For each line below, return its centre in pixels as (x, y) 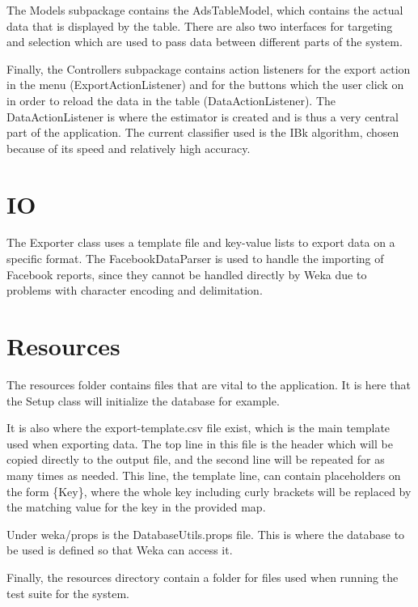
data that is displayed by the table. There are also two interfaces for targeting (200, 25)
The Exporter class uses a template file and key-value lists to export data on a (201, 242)
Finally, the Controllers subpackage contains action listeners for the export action (209, 68)
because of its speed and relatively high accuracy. (129, 148)
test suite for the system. (68, 593)
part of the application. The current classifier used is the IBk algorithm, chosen (203, 132)
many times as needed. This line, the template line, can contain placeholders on (204, 475)
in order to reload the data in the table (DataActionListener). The (171, 100)
